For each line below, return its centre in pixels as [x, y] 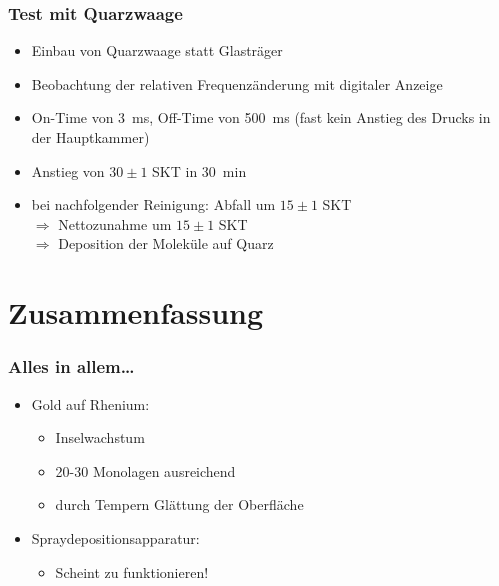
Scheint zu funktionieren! [132, 571]
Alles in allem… [71, 366]
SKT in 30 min [199, 170]
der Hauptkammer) [90, 137]
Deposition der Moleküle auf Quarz [166, 243]
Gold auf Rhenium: [90, 403]
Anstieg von [68, 170]
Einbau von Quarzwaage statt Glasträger [157, 50]
